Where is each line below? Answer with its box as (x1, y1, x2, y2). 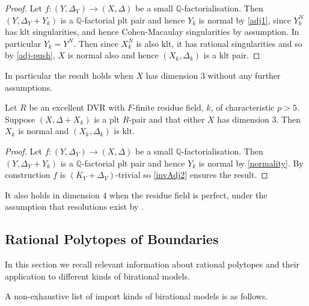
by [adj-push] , (5, 49, 55, 61)
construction (5, 168, 50, 181)
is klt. (114, 124, 135, 137)
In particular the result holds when (5, 69, 133, 81)
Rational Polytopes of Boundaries (5, 230, 219, 248)
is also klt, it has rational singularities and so (136, 37, 302, 49)
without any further (207, 69, 281, 81)
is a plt (94, 112, 120, 125)
